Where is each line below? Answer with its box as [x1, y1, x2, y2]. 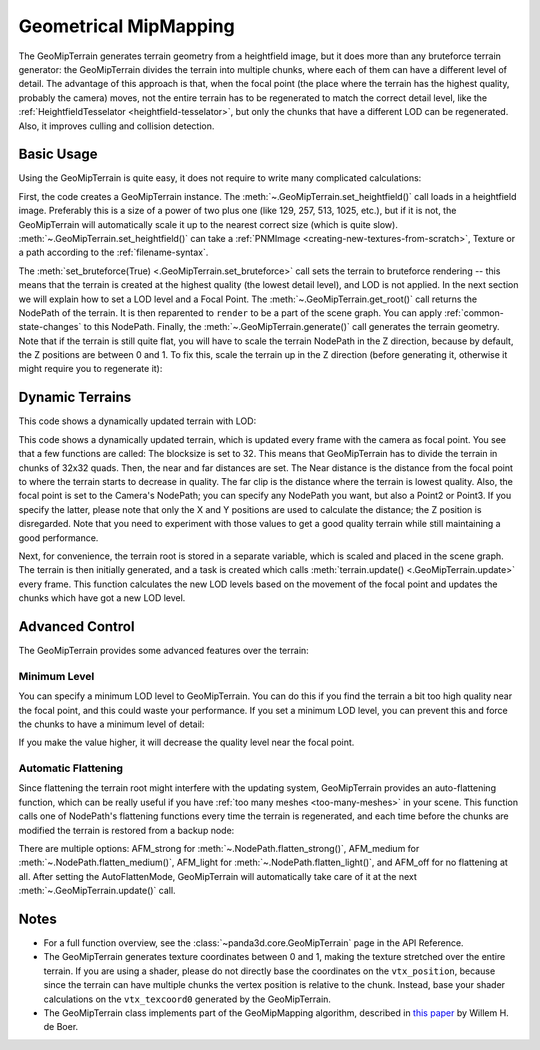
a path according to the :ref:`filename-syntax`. [18, 246, 209, 259]
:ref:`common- [443, 306, 504, 319]
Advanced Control [18, 618, 135, 635]
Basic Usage [18, 146, 98, 163]
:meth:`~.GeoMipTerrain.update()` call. [18, 885, 176, 897]
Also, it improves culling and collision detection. [18, 120, 215, 132]
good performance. [18, 531, 99, 544]
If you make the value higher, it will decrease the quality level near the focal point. [18, 736, 355, 749]
